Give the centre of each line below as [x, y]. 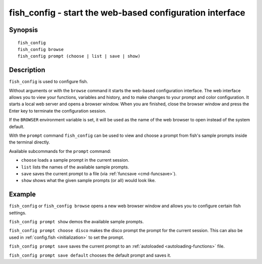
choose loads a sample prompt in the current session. [75, 160]
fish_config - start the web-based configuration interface [127, 13]
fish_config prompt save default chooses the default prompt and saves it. [90, 255]
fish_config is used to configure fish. [49, 82]
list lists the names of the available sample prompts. [75, 167]
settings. [18, 213]
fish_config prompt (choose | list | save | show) [79, 56]
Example [22, 194]
